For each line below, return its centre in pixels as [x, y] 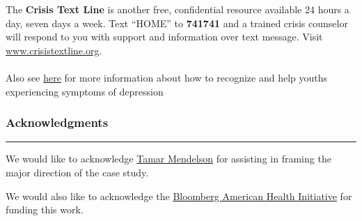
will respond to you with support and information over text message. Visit [164, 37]
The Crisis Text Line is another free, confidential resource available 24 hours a [178, 9]
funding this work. [45, 209]
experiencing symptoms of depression [85, 91]
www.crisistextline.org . [54, 50]
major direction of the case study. [77, 172]
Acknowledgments [57, 122]
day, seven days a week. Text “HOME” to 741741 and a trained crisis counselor [177, 23]
